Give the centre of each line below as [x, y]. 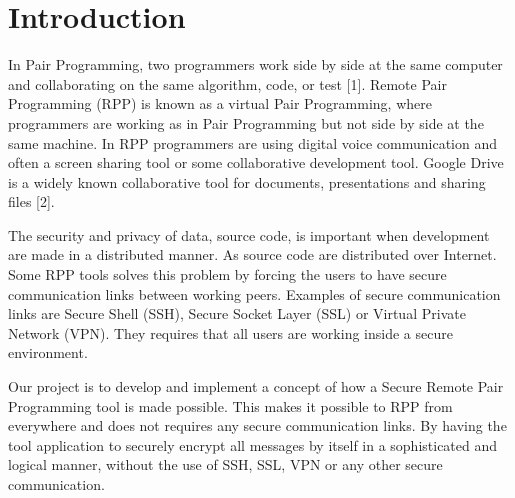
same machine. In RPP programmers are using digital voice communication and [253, 142]
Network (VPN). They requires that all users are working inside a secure [230, 332]
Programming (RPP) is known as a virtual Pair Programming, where [220, 103]
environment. [48, 352]
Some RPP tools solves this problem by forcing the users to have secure [227, 274]
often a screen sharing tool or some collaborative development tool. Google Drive [256, 162]
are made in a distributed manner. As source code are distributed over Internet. [252, 254]
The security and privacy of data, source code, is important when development [249, 234]
